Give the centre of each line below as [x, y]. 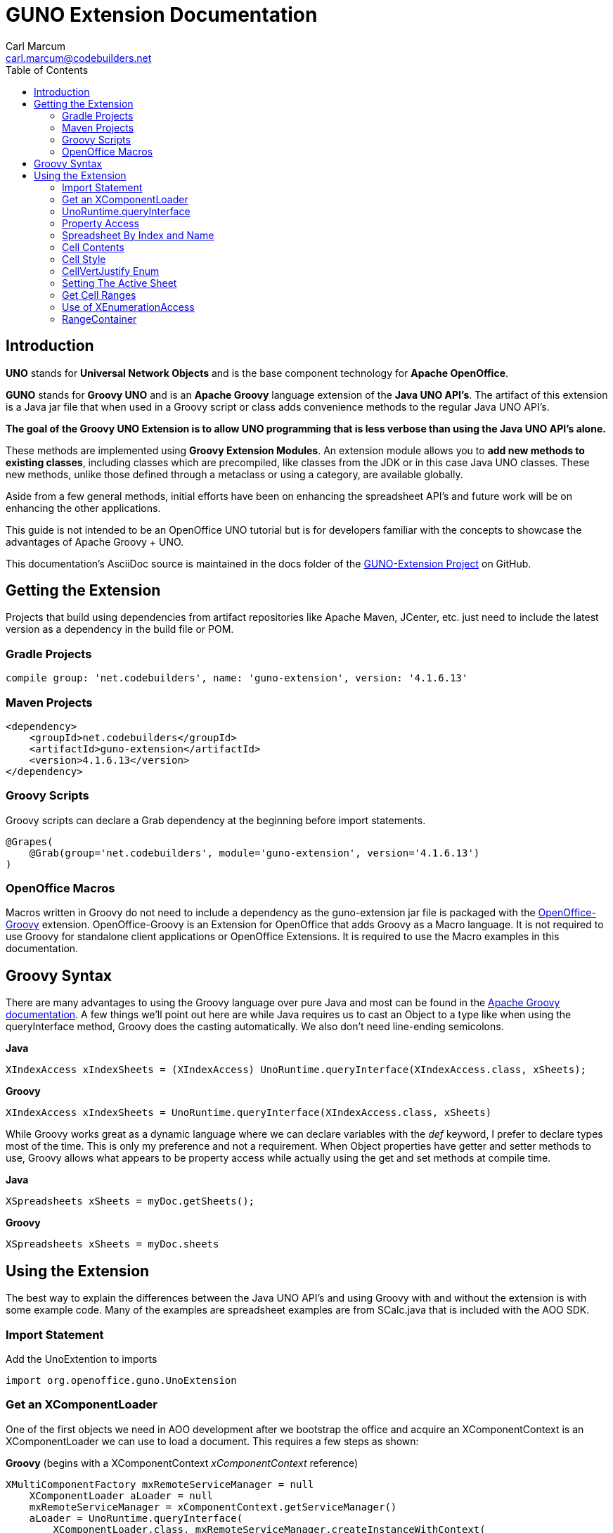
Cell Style [84, 259]
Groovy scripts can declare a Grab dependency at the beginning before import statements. [216, 820]
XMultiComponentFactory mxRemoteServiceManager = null [160, 1484]
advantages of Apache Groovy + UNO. [95, 541]
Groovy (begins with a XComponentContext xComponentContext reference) [182, 1463]
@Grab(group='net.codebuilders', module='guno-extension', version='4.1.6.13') [254, 853]
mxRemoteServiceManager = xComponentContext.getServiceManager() [213, 1507]
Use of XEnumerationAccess [128, 307]
